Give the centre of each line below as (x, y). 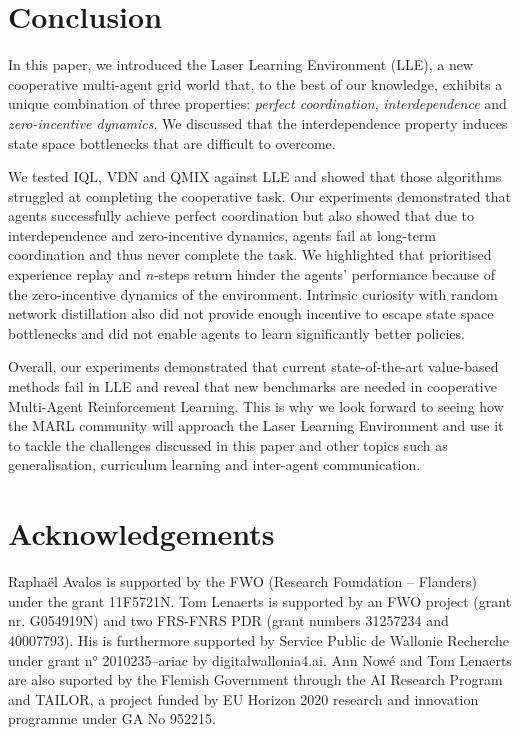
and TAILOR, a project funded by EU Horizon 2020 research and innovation (243, 698)
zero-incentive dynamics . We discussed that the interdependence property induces (258, 122)
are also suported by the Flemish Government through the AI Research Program (255, 679)
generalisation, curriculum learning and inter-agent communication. (214, 464)
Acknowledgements (141, 533)
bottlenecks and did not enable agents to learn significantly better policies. (236, 332)
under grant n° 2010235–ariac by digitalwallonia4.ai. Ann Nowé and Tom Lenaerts (260, 659)
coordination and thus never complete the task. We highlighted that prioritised (250, 254)
